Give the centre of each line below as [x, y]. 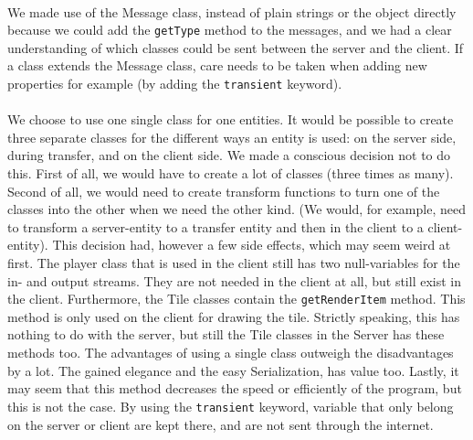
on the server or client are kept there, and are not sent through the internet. [221, 424]
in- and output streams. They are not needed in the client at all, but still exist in [234, 280]
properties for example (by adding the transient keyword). [175, 84]
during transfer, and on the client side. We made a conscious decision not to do [229, 155]
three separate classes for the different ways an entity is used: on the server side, [232, 137]
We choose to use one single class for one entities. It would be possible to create [231, 119]
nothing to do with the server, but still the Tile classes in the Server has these [226, 334]
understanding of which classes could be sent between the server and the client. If [236, 47]
